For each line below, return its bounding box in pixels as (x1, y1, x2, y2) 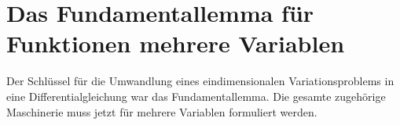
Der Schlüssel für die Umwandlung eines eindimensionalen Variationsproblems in (6, 73, 394, 89)
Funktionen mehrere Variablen (6, 27, 345, 59)
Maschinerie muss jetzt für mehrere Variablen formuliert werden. (6, 103, 317, 120)
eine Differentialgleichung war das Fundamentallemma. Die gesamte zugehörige (6, 87, 386, 104)
